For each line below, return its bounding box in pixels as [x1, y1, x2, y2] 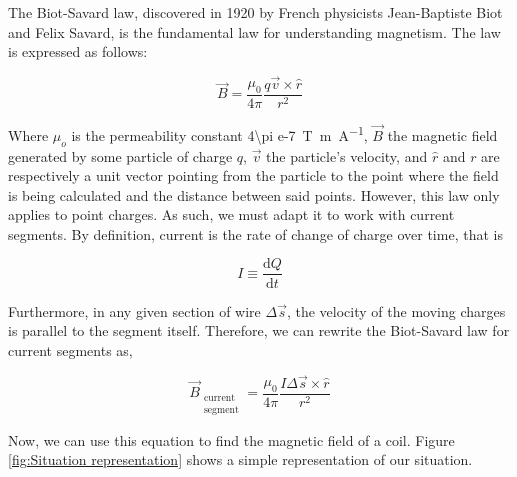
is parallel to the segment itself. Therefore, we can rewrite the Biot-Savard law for [8, 320, 510, 341]
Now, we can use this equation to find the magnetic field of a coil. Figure [8, 429, 455, 450]
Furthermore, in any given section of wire [8, 300, 261, 321]
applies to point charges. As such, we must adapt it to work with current [8, 204, 455, 225]
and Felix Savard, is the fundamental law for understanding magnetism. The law [8, 21, 501, 42]
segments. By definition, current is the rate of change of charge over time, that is [8, 223, 503, 244]
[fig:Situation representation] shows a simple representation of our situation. [8, 449, 473, 470]
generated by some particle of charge [8, 145, 233, 166]
